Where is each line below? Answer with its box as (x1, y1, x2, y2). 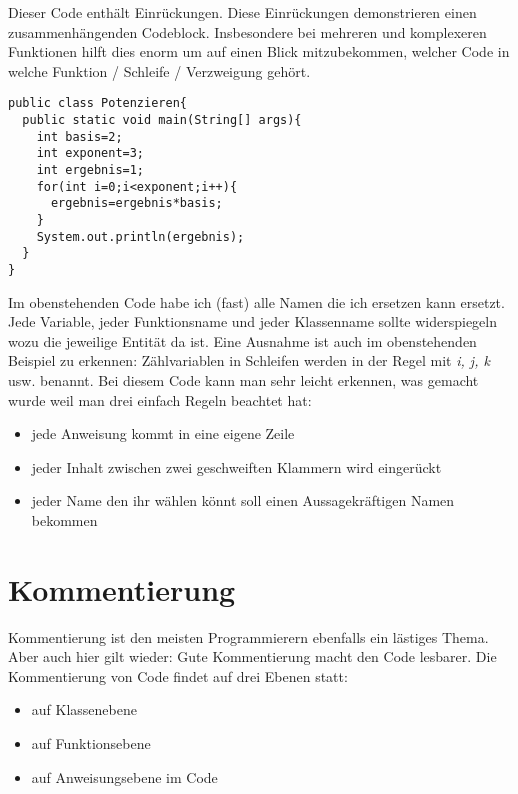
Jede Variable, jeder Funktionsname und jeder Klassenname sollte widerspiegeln (8, 311, 498, 332)
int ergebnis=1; (36, 163, 145, 177)
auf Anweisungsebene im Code (31, 766, 218, 787)
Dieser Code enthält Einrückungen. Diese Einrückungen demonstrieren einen (8, 2, 477, 22)
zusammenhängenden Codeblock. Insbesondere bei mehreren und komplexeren (8, 21, 487, 42)
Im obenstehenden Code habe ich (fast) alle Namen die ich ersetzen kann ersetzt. (8, 291, 505, 312)
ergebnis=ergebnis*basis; (50, 196, 223, 211)
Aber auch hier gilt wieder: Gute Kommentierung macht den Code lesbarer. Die (8, 646, 497, 667)
